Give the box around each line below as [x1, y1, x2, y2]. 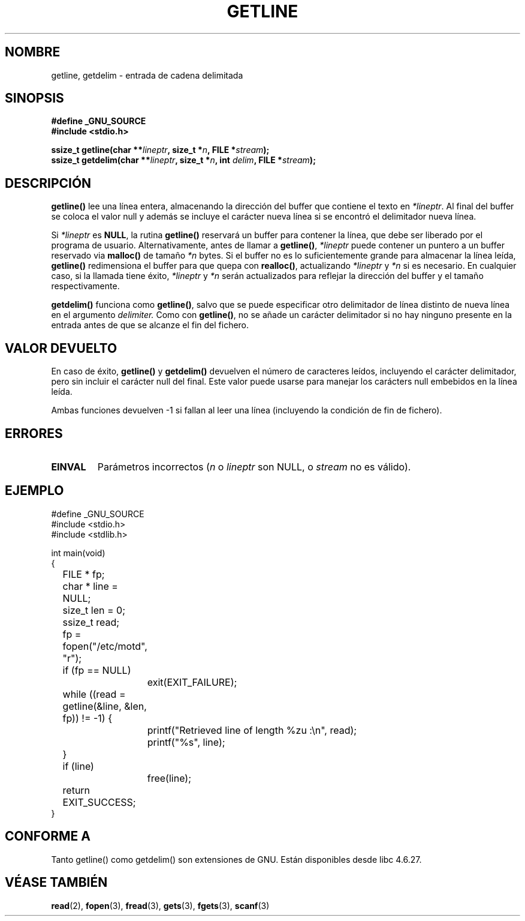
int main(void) [51, 547, 105, 558]
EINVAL [51, 460, 86, 473]
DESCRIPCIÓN [5, 175, 92, 191]
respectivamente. [51, 281, 120, 292]
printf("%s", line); [147, 736, 225, 748]
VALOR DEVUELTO [5, 340, 117, 356]
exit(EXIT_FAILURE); [147, 676, 237, 688]
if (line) [62, 760, 94, 772]
